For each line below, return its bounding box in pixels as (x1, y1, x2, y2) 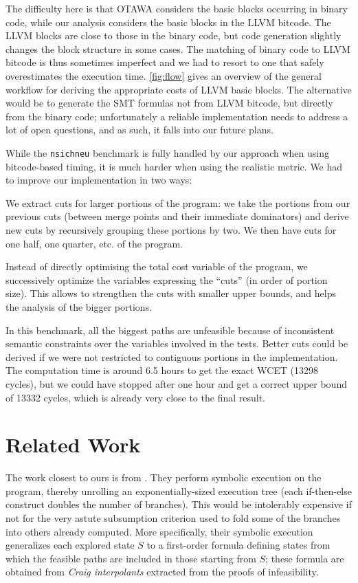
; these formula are (265, 551, 344, 565)
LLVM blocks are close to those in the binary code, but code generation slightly (5, 28, 342, 43)
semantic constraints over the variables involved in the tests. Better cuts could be (5, 336, 348, 351)
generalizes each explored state (5, 538, 135, 552)
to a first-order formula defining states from (146, 538, 331, 552)
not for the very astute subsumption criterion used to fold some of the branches (5, 511, 341, 525)
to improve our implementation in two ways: (5, 173, 192, 187)
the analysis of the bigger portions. (5, 299, 153, 313)
